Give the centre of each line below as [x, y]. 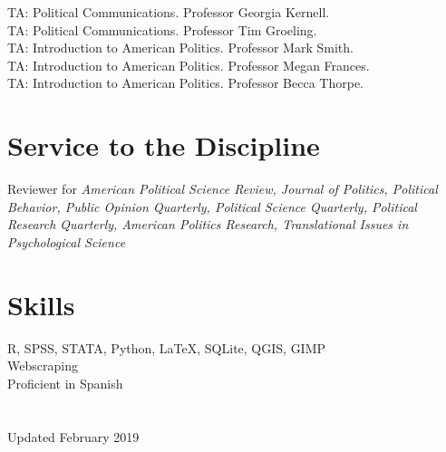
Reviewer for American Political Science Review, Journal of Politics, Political [223, 189]
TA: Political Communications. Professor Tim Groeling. [162, 29]
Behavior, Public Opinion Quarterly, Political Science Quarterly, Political [212, 206]
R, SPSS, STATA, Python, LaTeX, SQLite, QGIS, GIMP [167, 347]
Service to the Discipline [164, 145]
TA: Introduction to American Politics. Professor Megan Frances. [189, 65]
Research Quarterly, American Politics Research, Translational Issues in [208, 224]
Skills [41, 304]
